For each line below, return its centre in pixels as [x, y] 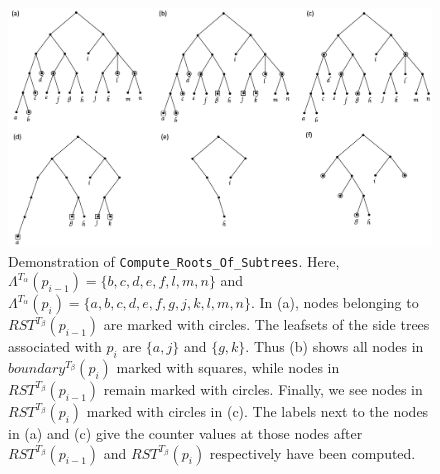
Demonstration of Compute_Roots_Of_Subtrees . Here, [174, 260]
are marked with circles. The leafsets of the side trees [266, 324]
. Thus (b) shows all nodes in [334, 346]
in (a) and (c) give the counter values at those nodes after [185, 432]
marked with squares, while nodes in [228, 366]
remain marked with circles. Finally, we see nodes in [263, 388]
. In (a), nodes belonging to [335, 302]
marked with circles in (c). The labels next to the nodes [257, 410]
